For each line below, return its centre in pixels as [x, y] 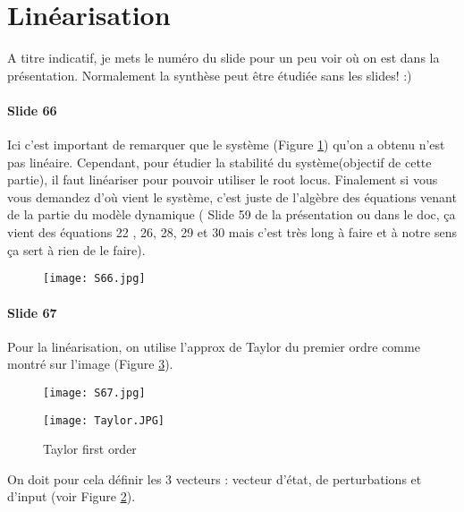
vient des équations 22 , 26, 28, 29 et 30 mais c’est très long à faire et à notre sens [232, 232]
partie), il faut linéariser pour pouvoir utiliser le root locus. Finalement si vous [223, 179]
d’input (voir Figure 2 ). [72, 496]
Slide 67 [32, 312]
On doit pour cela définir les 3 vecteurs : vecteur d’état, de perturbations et [215, 478]
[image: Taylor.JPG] [104, 420]
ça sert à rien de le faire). [76, 249]
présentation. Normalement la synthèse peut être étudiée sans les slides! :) [210, 75]
